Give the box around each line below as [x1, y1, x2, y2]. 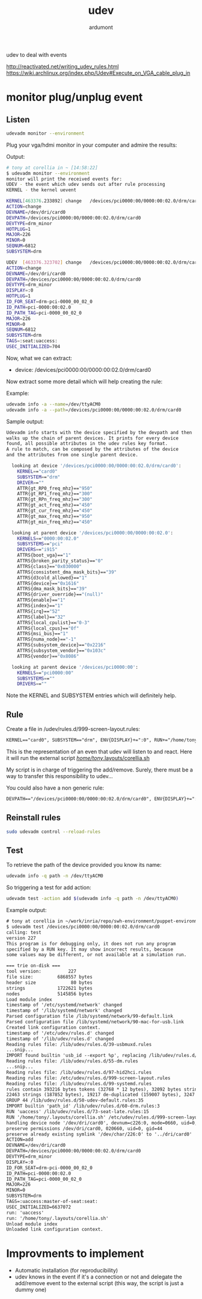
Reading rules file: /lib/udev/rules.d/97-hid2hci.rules [6, 1069, 152, 1075]
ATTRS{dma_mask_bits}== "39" [17, 586, 87, 592]
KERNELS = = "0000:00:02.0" [17, 535, 79, 541]
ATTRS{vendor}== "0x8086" [17, 653, 79, 659]
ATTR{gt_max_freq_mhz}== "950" [17, 513, 93, 519]
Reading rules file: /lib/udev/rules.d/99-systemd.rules [6, 1080, 152, 1087]
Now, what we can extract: [6, 354, 72, 362]
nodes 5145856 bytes [6, 991, 93, 997]
